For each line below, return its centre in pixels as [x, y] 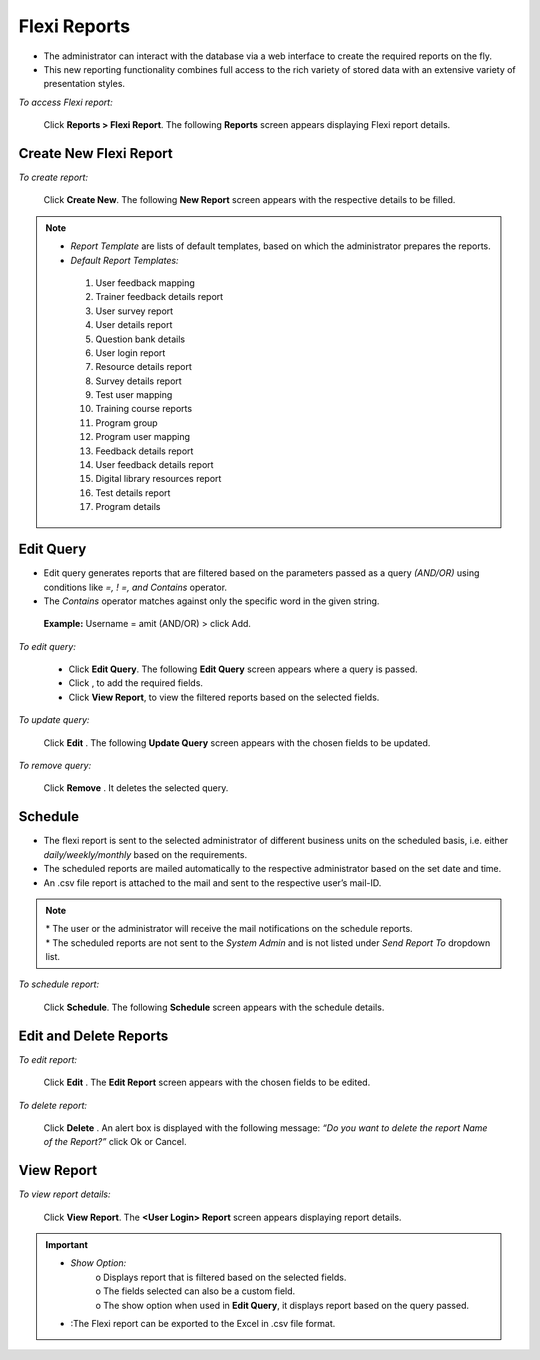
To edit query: [47, 646]
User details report [134, 325]
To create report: [53, 177]
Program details [128, 507]
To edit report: [48, 1059]
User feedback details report [154, 465]
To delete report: [53, 1105]
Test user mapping [134, 395]
